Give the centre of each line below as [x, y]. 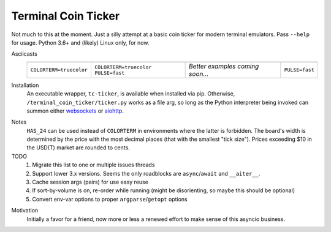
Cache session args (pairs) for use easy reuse [90, 182]
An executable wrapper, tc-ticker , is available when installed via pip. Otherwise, [131, 94]
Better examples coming [224, 66]
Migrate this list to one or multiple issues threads [93, 165]
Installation [25, 85]
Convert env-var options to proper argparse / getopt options [110, 199]
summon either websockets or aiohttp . [75, 111]
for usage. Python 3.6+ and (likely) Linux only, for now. [80, 42]
